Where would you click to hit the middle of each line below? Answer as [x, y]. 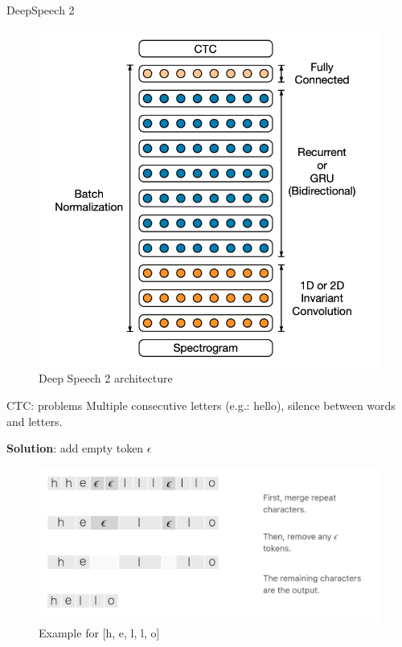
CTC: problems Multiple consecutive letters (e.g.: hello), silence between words [201, 405]
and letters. [35, 421]
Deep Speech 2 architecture [106, 378]
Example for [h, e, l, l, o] [99, 633]
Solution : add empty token [75, 448]
